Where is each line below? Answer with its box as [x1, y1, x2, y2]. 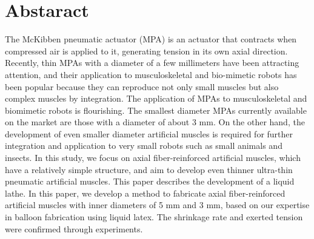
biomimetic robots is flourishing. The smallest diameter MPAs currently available [5, 103, 307, 116]
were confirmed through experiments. [5, 222, 143, 235]
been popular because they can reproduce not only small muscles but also [5, 80, 279, 93]
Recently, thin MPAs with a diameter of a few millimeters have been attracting [5, 56, 299, 69]
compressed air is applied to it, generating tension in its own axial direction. [5, 44, 288, 57]
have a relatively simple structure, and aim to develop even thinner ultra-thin [5, 163, 293, 175]
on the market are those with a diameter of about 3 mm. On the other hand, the [5, 116, 305, 128]
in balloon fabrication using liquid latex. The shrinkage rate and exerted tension [5, 211, 303, 223]
